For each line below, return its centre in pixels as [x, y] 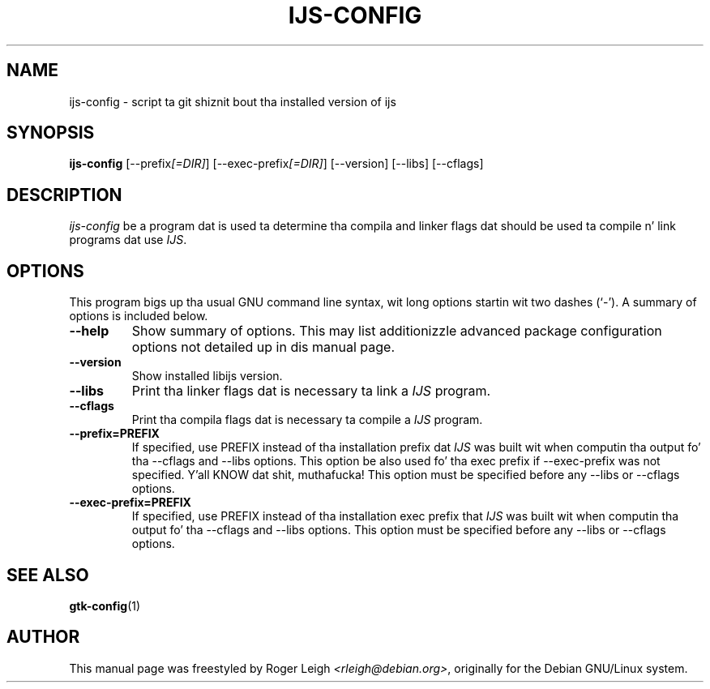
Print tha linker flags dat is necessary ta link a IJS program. [311, 391]
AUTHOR [43, 637]
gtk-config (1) [105, 606]
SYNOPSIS [51, 133]
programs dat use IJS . [128, 240]
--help [89, 331]
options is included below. [139, 316]
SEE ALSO [48, 575]
